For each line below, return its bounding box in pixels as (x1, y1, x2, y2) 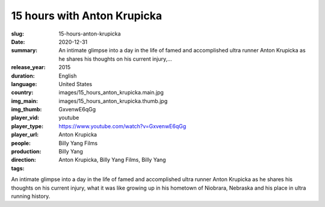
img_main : (11, 97, 39, 105)
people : (11, 139, 31, 147)
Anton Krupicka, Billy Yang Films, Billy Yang (58, 156, 166, 164)
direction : (11, 156, 36, 164)
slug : (11, 30, 24, 37)
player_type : (11, 122, 44, 129)
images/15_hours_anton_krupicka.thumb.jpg (58, 97, 168, 105)
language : (11, 80, 37, 87)
